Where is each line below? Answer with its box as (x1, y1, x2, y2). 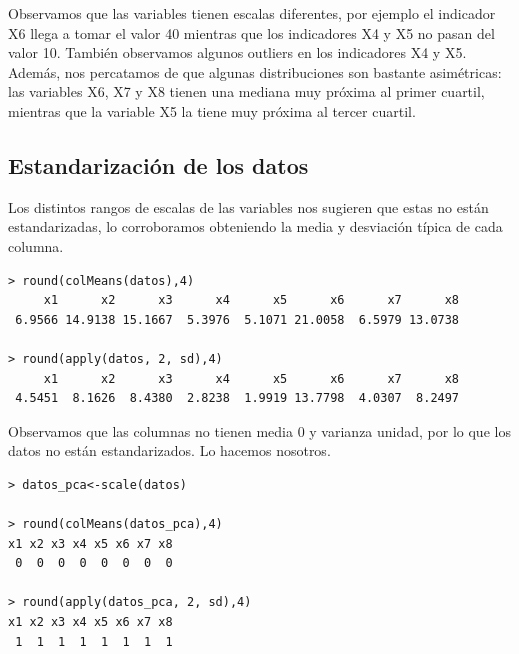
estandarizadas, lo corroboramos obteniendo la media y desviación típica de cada (8, 216, 503, 237)
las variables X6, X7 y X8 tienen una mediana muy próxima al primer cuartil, (8, 81, 485, 102)
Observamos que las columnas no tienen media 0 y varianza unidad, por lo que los (8, 420, 511, 441)
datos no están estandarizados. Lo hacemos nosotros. (8, 440, 331, 461)
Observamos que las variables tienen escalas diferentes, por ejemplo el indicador (8, 3, 496, 23)
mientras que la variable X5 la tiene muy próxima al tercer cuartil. (8, 100, 416, 121)
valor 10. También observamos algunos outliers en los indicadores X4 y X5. (8, 42, 467, 63)
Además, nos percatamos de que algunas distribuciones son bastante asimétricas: (8, 61, 502, 82)
